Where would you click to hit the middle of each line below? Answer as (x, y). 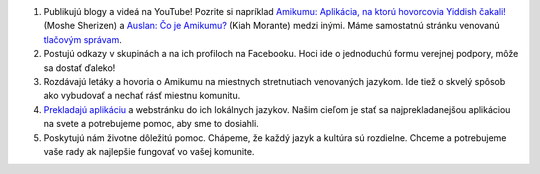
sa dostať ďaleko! (79, 67)
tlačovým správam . (82, 39)
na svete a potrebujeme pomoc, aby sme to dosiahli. (151, 124)
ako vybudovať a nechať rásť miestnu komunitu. (142, 96)
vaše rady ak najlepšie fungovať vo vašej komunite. (149, 151)
